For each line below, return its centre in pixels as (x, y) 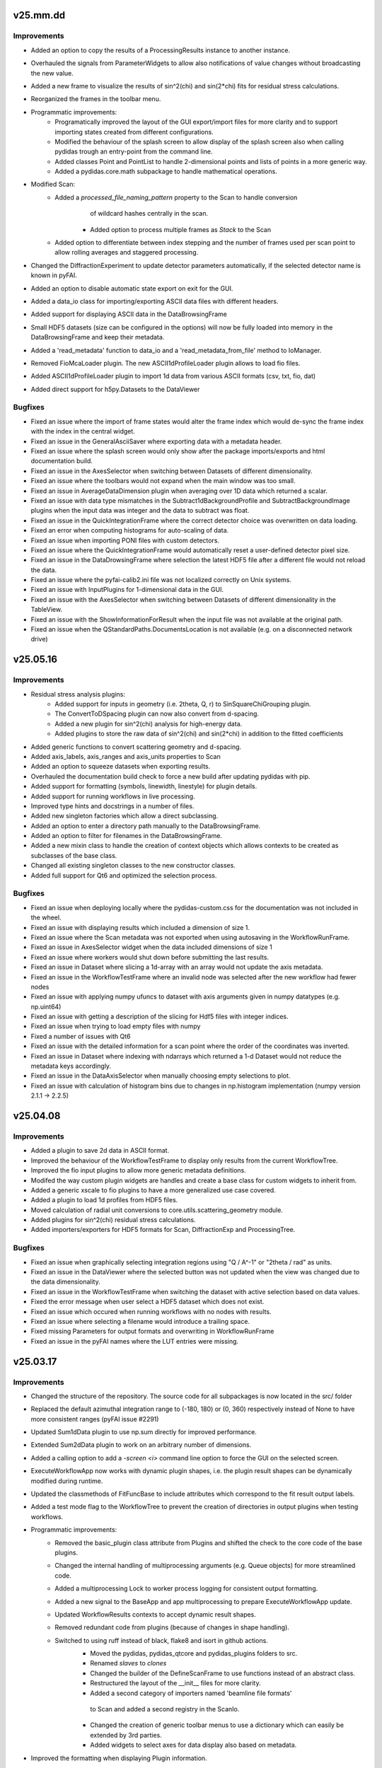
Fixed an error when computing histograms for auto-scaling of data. (130, 530)
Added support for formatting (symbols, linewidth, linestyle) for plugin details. (144, 786)
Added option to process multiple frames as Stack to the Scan (181, 229)
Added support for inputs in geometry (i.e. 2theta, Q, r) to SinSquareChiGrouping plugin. (183, 704)
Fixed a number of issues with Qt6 (81, 1036)
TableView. (47, 610)
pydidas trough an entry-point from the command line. (134, 151)
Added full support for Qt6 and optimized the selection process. (124, 875)
